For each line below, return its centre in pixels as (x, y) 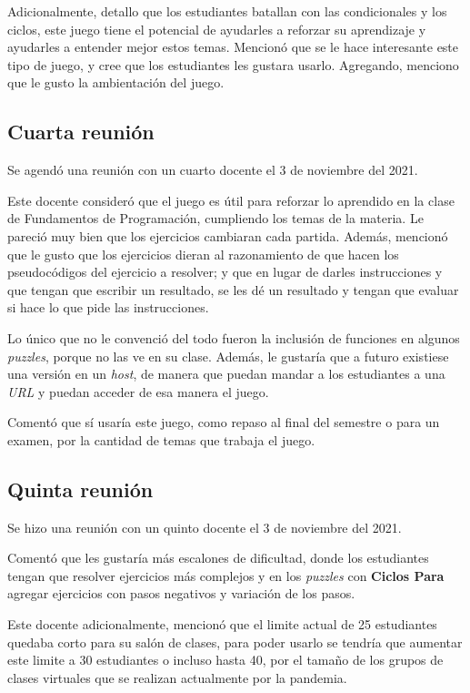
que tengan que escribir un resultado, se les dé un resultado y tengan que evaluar (233, 289)
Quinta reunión (80, 489)
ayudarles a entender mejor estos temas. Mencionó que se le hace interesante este (233, 47)
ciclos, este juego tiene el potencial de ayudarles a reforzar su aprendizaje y (217, 29)
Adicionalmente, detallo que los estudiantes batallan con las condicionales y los (227, 11)
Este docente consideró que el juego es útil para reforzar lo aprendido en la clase (231, 200)
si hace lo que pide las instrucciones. (108, 307)
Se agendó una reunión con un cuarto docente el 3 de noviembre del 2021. (213, 170)
